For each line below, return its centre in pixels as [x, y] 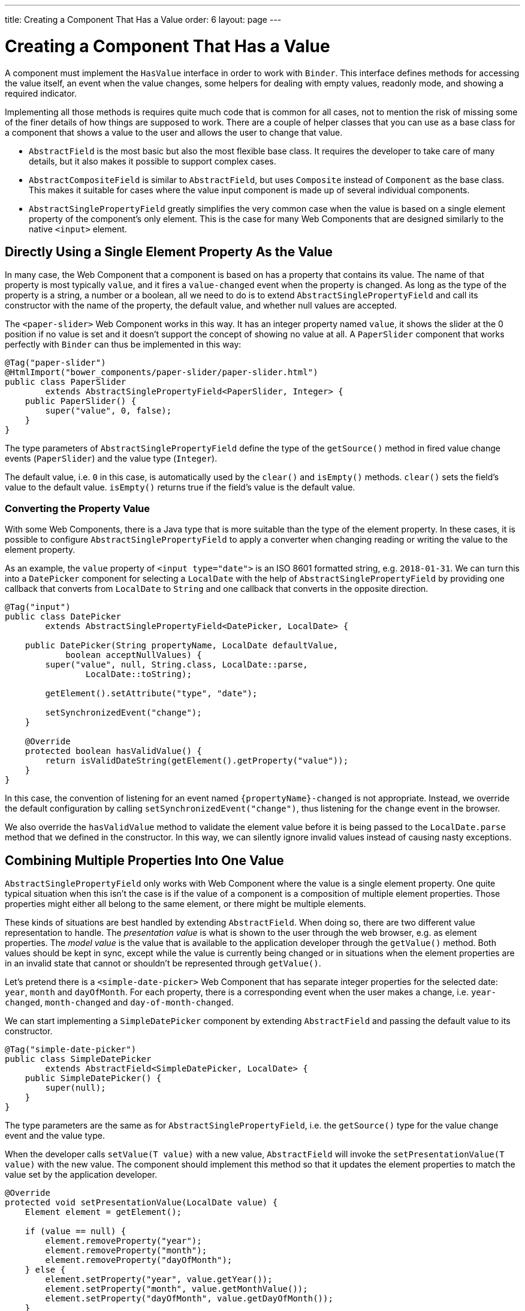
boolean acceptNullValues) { [134, 655]
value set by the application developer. [81, 1174]
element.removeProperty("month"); [126, 1250]
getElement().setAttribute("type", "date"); [151, 694]
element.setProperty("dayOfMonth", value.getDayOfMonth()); [189, 1298]
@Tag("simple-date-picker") [71, 1049]
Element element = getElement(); [103, 1212]
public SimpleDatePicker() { [93, 1078]
